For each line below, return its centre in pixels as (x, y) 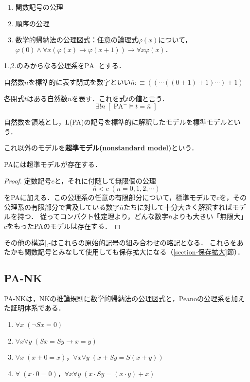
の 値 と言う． (148, 98)
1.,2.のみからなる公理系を (44, 65)
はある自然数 (47, 98)
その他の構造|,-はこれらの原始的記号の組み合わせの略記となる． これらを (120, 242)
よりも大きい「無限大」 (210, 216)
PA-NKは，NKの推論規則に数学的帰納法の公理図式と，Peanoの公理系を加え (124, 298)
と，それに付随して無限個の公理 (105, 180)
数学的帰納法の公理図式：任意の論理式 (77, 40)
